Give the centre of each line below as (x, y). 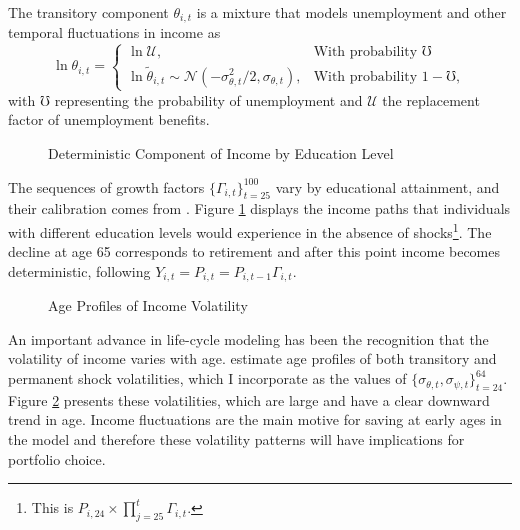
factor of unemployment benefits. (109, 119)
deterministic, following (79, 270)
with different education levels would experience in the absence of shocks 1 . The (250, 230)
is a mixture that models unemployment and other (351, 12)
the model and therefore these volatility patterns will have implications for (236, 439)
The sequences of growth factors (106, 186)
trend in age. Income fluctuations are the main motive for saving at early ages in (255, 419)
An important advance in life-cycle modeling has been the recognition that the (248, 338)
